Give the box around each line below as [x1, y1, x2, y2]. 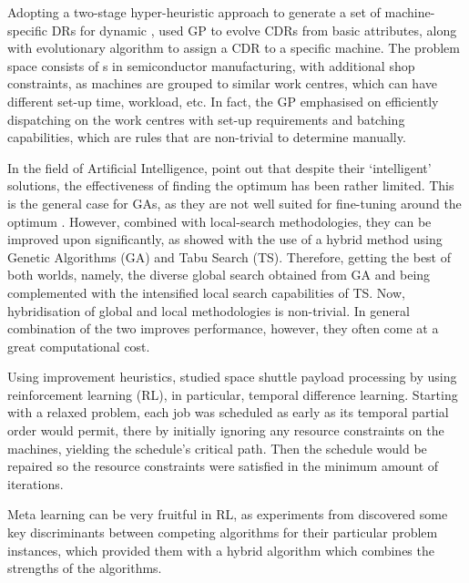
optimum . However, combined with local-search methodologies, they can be [7, 211, 432, 230]
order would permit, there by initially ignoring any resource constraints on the [7, 421, 444, 440]
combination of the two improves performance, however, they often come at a [7, 319, 439, 338]
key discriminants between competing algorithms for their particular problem [7, 523, 438, 542]
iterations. [7, 474, 64, 493]
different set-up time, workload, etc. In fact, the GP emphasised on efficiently [7, 91, 439, 110]
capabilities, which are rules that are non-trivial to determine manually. [7, 128, 406, 147]
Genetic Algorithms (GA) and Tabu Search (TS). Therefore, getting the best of [7, 247, 452, 266]
